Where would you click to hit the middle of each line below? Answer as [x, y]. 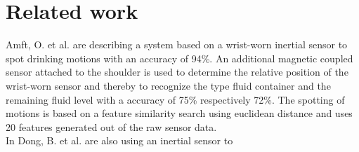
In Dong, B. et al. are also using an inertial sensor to [119, 140]
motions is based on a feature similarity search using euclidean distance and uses [179, 113]
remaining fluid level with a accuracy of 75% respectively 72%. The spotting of [175, 99]
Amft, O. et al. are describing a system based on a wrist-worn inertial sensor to [177, 44]
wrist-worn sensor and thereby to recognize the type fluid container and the [168, 85]
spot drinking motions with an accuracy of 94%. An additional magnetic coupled [179, 58]
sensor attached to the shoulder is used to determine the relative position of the [177, 72]
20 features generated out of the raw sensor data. [111, 126]
